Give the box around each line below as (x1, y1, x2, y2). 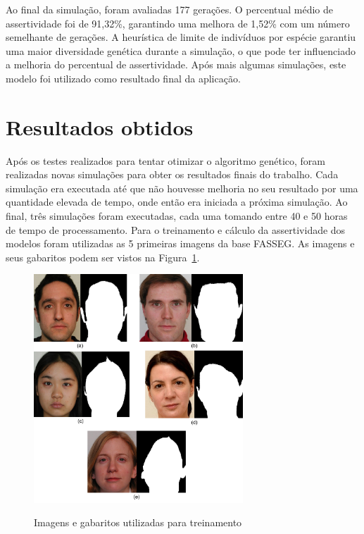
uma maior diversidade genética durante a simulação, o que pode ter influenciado (6, 43, 356, 58)
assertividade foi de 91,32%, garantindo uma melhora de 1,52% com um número (6, 15, 350, 30)
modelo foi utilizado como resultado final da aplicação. (6, 70, 241, 85)
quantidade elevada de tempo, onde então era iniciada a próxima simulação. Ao (6, 194, 348, 209)
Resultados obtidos (6, 112, 194, 141)
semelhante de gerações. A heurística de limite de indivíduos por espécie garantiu (6, 30, 356, 44)
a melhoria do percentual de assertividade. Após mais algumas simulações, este (6, 57, 346, 72)
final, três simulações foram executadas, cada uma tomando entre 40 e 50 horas (6, 209, 348, 223)
